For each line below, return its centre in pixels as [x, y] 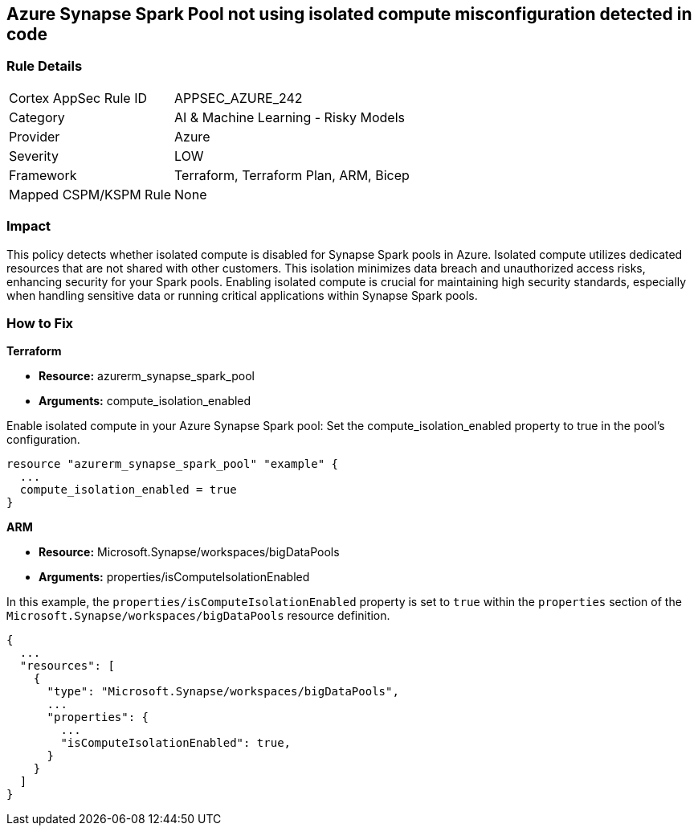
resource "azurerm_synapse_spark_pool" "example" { [173, 464]
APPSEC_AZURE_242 [239, 98]
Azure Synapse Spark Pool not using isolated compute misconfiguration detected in [349, 14]
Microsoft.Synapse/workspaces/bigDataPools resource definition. [198, 616]
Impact [29, 226]
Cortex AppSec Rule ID [78, 98]
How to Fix [40, 323]
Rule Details [45, 66]
